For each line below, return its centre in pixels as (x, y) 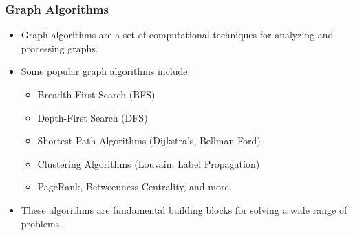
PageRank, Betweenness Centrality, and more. (135, 187)
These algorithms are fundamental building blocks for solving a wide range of (184, 209)
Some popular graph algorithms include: (106, 71)
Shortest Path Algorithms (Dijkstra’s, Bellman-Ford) (149, 141)
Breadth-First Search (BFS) (96, 94)
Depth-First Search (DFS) (93, 117)
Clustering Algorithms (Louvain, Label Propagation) (149, 163)
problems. (42, 223)
